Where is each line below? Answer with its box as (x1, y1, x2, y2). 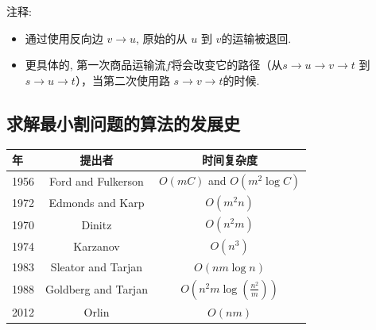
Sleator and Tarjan (50, 258, 143, 274)
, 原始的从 (136, 29, 188, 46)
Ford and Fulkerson (49, 173, 144, 190)
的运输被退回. (221, 29, 292, 46)
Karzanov (73, 237, 120, 254)
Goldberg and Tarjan (45, 281, 148, 297)
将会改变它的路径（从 (171, 56, 283, 73)
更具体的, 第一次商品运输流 (25, 56, 166, 73)
